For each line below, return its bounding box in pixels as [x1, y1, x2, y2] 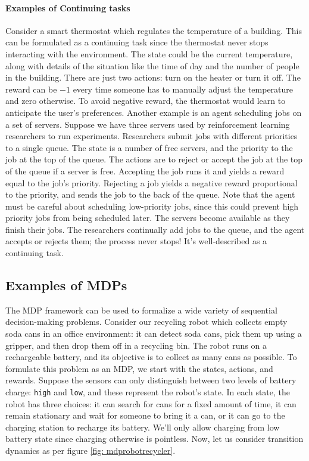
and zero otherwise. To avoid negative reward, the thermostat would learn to [5, 94, 286, 107]
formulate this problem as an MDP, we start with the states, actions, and [5, 362, 273, 374]
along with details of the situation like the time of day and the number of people [5, 59, 299, 72]
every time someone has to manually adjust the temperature [73, 82, 294, 95]
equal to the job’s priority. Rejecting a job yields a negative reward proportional [5, 176, 298, 189]
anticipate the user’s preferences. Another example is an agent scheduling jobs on [5, 106, 302, 118]
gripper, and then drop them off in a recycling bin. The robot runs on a [5, 339, 267, 351]
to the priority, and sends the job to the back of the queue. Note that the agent [5, 188, 295, 201]
